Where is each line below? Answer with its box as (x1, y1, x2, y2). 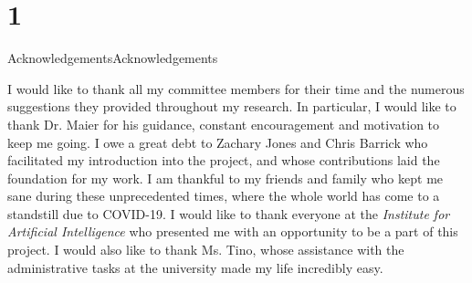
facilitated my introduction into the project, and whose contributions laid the (7, 151, 440, 170)
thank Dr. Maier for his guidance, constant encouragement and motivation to (7, 114, 440, 133)
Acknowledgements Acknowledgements (7, 48, 218, 68)
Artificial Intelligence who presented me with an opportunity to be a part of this (7, 222, 458, 241)
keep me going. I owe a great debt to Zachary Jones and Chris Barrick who (7, 132, 428, 152)
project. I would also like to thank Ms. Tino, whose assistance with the (7, 240, 404, 259)
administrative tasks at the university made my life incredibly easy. (7, 257, 383, 277)
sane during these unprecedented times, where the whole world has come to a (7, 186, 440, 205)
